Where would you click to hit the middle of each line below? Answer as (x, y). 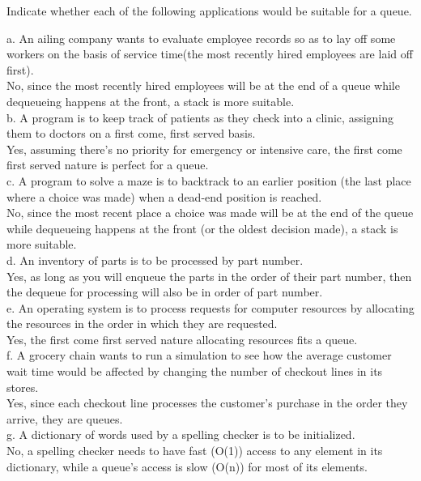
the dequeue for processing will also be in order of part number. (165, 292)
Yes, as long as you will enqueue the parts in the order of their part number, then (209, 276)
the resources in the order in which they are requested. (142, 324)
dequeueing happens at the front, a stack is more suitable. (151, 101)
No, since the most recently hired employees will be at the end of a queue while (203, 85)
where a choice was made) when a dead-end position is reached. (164, 196)
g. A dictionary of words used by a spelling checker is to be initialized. (181, 434)
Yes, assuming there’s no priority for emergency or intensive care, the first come (204, 149)
